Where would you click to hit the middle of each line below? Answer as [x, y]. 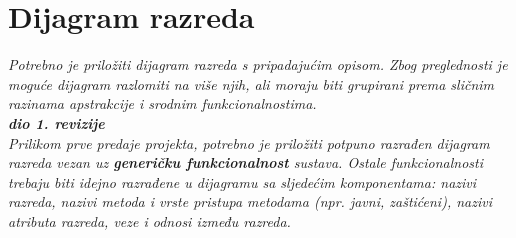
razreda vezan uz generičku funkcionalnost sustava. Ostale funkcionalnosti [246, 162]
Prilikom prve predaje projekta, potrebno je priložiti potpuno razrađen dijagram [249, 142]
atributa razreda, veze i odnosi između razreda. [149, 220]
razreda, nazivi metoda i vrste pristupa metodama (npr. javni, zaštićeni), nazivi [250, 201]
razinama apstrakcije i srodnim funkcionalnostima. [162, 103]
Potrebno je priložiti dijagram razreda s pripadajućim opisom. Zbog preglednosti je [258, 64]
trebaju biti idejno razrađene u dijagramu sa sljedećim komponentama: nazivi [242, 181]
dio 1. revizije [56, 122]
